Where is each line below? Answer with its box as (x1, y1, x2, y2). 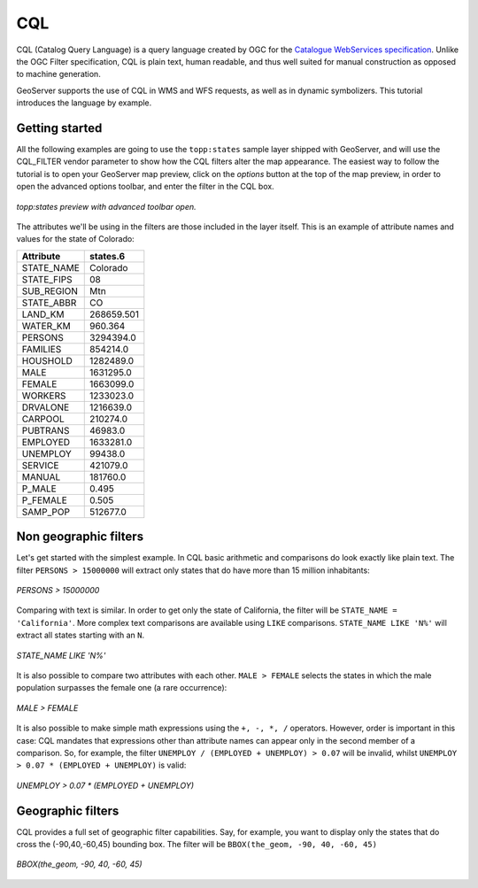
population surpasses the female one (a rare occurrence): (16, 683, 227, 693)
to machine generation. (16, 69, 101, 80)
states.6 (89, 250, 126, 262)
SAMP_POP (21, 506, 71, 518)
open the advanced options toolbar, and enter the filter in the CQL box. (16, 181, 274, 192)
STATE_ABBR (21, 297, 77, 309)
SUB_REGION (21, 284, 79, 297)
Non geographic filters (16, 529, 144, 544)
